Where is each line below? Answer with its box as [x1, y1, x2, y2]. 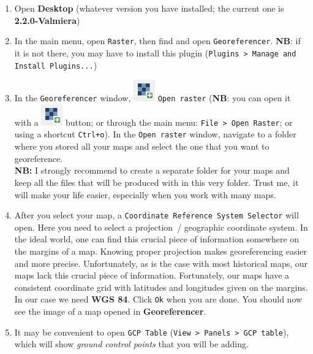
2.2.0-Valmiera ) [14, 13, 80, 26]
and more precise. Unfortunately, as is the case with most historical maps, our [14, 256, 308, 269]
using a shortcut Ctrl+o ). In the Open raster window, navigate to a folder [14, 128, 296, 140]
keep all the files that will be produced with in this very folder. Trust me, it [14, 175, 299, 188]
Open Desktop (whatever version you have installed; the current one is [14, 2, 284, 14]
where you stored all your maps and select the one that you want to [14, 140, 270, 153]
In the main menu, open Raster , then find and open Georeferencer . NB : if [14, 34, 301, 47]
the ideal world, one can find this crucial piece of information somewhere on [14, 233, 300, 245]
